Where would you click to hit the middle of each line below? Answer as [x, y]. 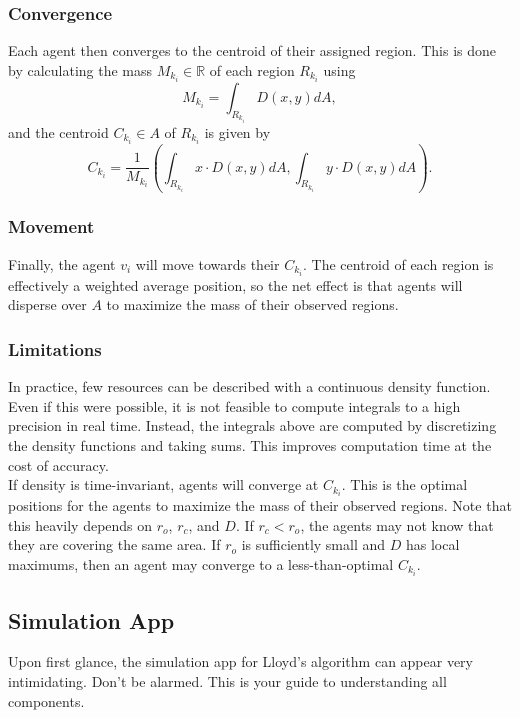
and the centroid [58, 131]
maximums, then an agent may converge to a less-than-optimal [201, 564]
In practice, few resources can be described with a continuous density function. [249, 386]
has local [432, 544]
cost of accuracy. [58, 464]
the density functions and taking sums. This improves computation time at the [250, 444]
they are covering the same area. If [114, 544]
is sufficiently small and [313, 544]
